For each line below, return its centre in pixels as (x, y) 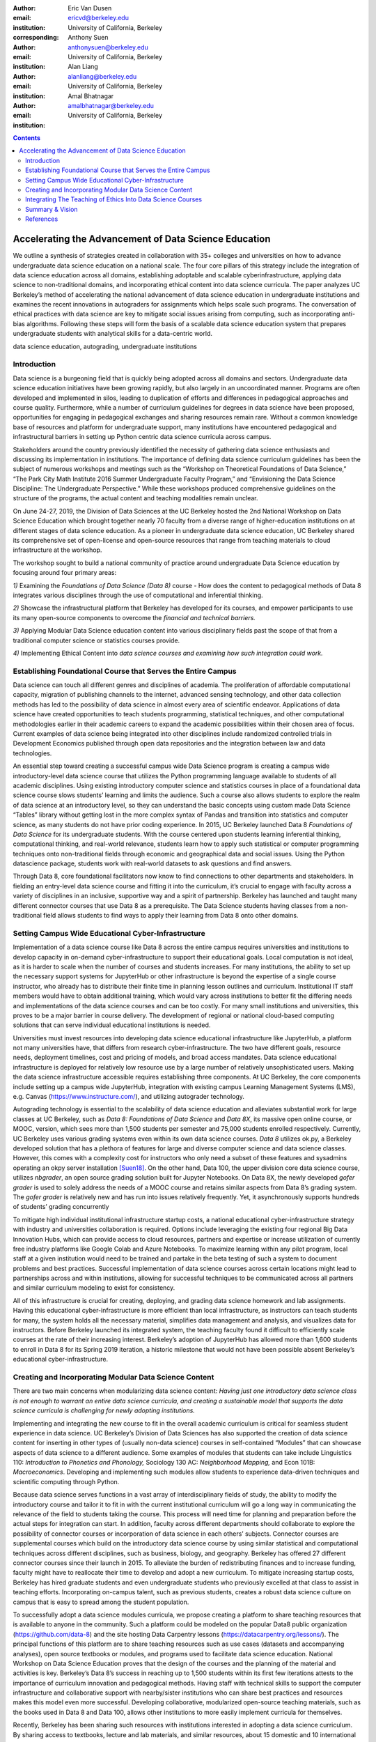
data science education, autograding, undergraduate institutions (105, 346)
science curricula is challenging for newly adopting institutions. (104, 1410)
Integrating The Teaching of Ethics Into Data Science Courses (113, 199)
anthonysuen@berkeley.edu (108, 47)
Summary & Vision (52, 209)
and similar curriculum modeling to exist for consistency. (94, 1288)
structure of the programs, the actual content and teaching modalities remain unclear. (135, 498)
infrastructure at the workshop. (57, 550)
